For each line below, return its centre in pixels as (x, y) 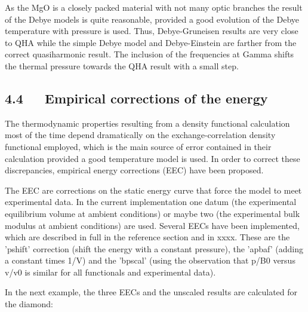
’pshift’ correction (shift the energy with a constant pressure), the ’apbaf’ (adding (154, 248)
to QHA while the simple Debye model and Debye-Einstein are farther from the (151, 42)
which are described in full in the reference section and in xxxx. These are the (147, 237)
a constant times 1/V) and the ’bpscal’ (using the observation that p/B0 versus (150, 260)
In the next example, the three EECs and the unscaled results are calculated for (151, 292)
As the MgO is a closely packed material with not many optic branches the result (154, 7)
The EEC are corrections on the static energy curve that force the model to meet (153, 190)
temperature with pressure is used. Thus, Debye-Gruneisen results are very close (152, 31)
